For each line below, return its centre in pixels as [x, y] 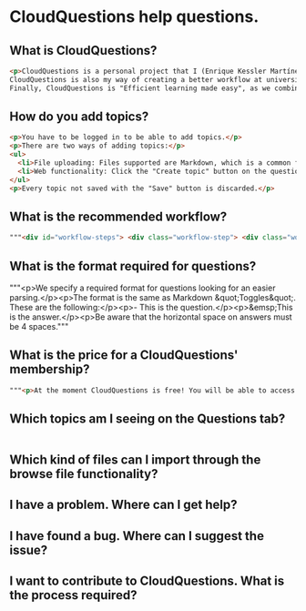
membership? [50, 369]
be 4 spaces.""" [39, 327]
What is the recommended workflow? [118, 216]
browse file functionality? [84, 474]
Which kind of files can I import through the [135, 459]
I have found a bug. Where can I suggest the [137, 536]
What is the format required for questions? [133, 266]
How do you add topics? [79, 117]
